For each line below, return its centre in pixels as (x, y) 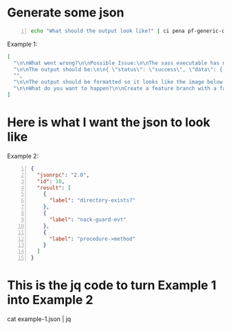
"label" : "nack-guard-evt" (88, 220)
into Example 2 (50, 300)
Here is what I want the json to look (109, 122)
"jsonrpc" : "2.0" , (63, 175)
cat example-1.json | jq (39, 319)
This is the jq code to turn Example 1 (112, 285)
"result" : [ (54, 188)
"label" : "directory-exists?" (92, 200)
